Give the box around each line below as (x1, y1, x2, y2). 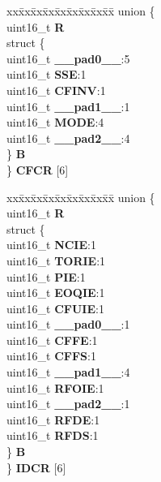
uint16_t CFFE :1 (6, 331, 98, 348)
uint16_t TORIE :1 (6, 252, 106, 269)
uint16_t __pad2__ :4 (6, 129, 130, 146)
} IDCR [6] (6, 458, 66, 476)
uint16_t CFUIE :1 (6, 299, 104, 316)
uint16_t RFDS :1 (6, 427, 99, 444)
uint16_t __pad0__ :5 (6, 49, 130, 67)
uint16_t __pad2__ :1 (6, 395, 130, 412)
